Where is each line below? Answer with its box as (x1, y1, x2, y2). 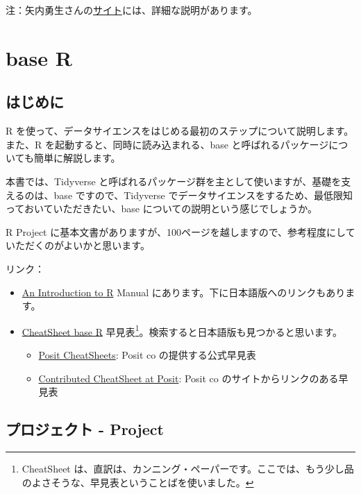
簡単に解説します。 (33, 151, 121, 165)
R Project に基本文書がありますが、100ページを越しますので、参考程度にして (6, 224, 355, 239)
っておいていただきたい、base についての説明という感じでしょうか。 (6, 201, 317, 216)
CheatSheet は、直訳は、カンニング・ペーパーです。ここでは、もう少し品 (22, 461, 354, 475)
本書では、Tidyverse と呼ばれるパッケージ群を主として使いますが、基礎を (6, 173, 342, 188)
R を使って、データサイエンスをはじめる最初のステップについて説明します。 (6, 123, 354, 138)
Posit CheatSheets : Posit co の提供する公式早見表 (38, 347, 256, 361)
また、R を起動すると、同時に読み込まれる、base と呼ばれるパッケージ (6, 137, 329, 151)
